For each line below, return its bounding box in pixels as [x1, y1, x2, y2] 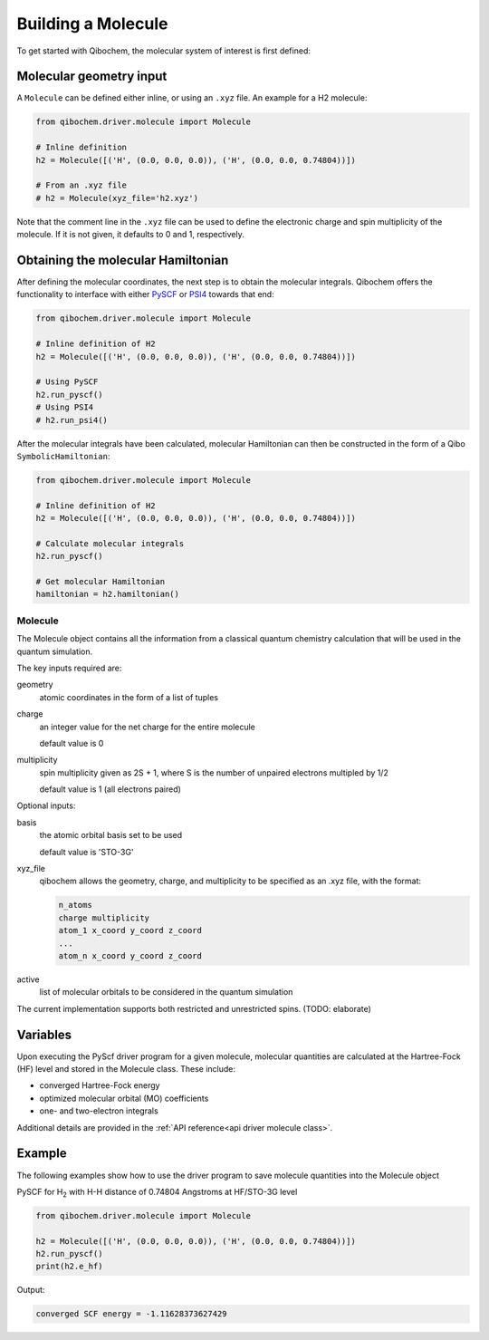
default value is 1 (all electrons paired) [39, 784, 181, 795]
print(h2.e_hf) [35, 1261, 103, 1272]
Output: [16, 1285, 45, 1296]
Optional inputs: [16, 800, 76, 811]
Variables [16, 1027, 72, 1042]
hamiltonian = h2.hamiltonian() [35, 589, 180, 600]
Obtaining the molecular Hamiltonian [16, 252, 229, 267]
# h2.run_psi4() [35, 415, 109, 425]
